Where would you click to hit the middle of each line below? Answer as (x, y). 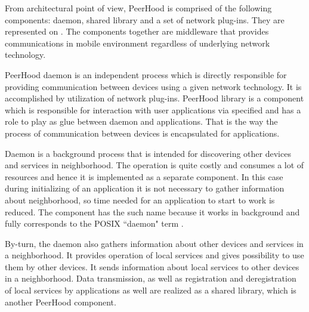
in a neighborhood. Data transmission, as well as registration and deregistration (151, 278)
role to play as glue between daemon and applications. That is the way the (141, 121)
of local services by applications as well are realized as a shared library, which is (151, 290)
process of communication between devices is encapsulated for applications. (142, 133)
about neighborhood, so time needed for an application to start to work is (140, 200)
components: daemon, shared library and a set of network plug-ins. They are (145, 19)
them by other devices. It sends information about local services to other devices (152, 266)
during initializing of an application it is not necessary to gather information (145, 188)
